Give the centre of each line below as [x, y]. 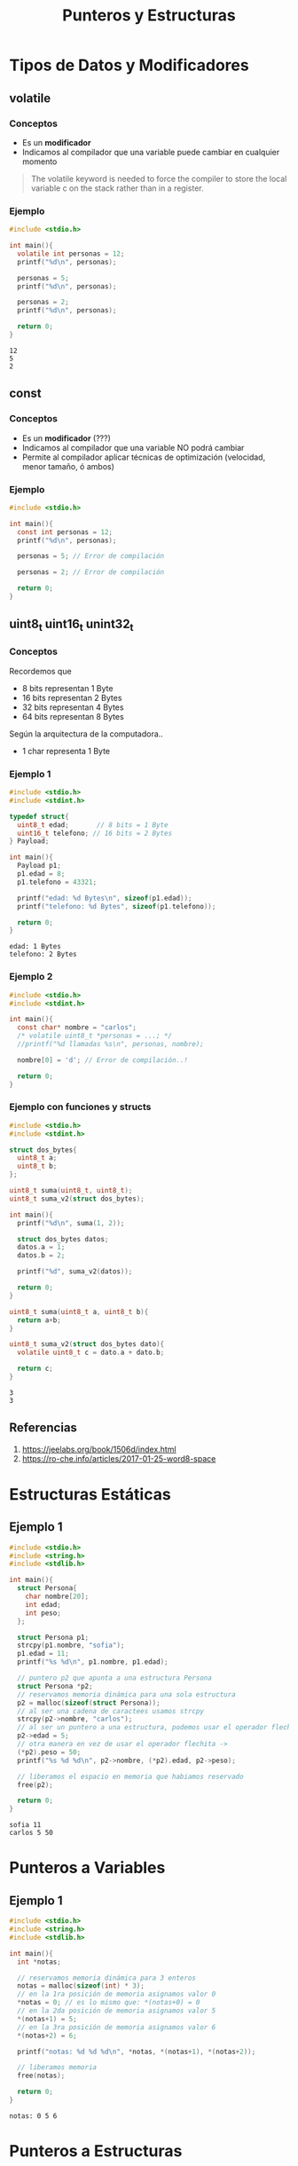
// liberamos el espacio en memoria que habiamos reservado [130, 1776]
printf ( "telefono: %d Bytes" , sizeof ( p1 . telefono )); [117, 906]
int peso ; [43, 1613]
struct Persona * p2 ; [55, 1686]
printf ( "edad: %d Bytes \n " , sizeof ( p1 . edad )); [105, 898]
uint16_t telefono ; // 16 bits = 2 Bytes [95, 833]
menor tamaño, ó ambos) [68, 466]
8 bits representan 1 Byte [67, 688]
